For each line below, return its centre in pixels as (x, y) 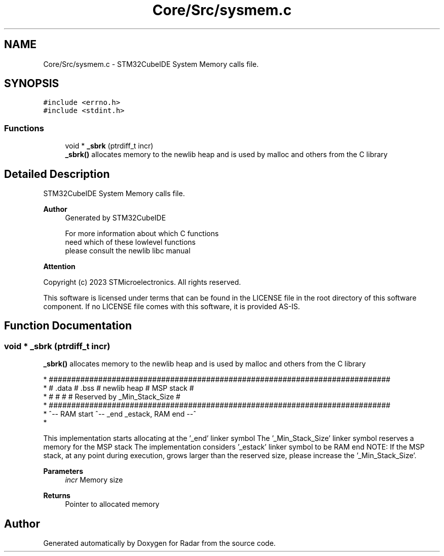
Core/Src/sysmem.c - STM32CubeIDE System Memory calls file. (151, 64)
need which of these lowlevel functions (130, 242)
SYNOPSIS (32, 84)
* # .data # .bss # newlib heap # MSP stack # (119, 388)
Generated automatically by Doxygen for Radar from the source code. (159, 543)
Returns (57, 496)
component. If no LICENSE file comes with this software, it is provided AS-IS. (172, 307)
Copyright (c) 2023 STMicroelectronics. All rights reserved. (142, 282)
